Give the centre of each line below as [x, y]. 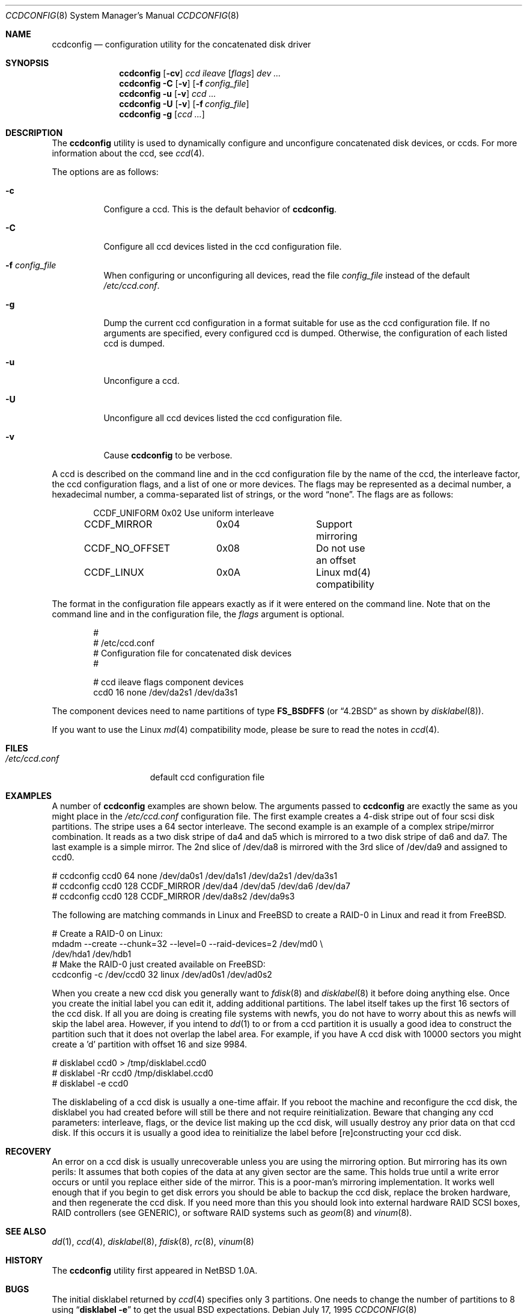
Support [334, 524]
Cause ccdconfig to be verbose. [168, 455]
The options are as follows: [105, 172]
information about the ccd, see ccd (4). [128, 153]
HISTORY [24, 1260]
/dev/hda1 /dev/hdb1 [92, 954]
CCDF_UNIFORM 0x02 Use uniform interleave [184, 513]
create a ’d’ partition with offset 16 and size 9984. [150, 1044]
